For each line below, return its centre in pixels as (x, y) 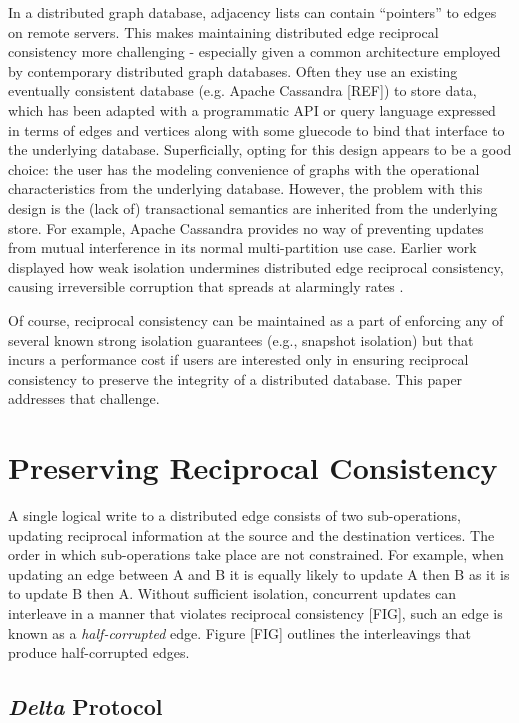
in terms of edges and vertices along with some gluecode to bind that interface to (256, 129)
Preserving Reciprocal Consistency (253, 467)
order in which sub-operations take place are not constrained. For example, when (256, 554)
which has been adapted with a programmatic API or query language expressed (252, 109)
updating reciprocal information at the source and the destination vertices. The (251, 534)
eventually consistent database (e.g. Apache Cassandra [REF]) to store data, (242, 90)
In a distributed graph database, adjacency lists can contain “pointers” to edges (252, 12)
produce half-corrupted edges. (99, 652)
